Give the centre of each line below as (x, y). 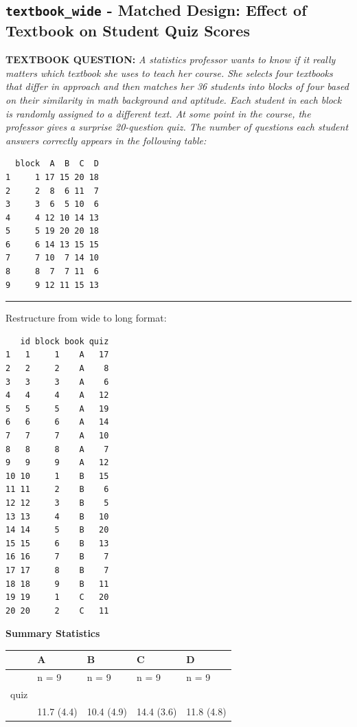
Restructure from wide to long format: (86, 318)
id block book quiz (65, 341)
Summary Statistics (53, 633)
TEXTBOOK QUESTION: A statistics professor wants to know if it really (171, 59)
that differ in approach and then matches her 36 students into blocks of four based (177, 86)
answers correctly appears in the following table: (106, 140)
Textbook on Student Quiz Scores (128, 31)
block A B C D (57, 164)
